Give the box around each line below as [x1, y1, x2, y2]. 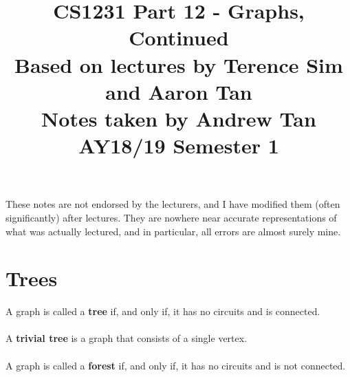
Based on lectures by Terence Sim [14, 50, 343, 78]
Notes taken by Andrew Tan [41, 104, 316, 132]
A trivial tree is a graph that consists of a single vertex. [6, 331, 248, 345]
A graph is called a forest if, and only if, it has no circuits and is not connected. [6, 358, 346, 372]
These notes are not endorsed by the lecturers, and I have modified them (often [6, 197, 340, 211]
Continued [129, 23, 229, 52]
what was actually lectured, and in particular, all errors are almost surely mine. [6, 224, 341, 238]
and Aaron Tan [105, 77, 252, 105]
